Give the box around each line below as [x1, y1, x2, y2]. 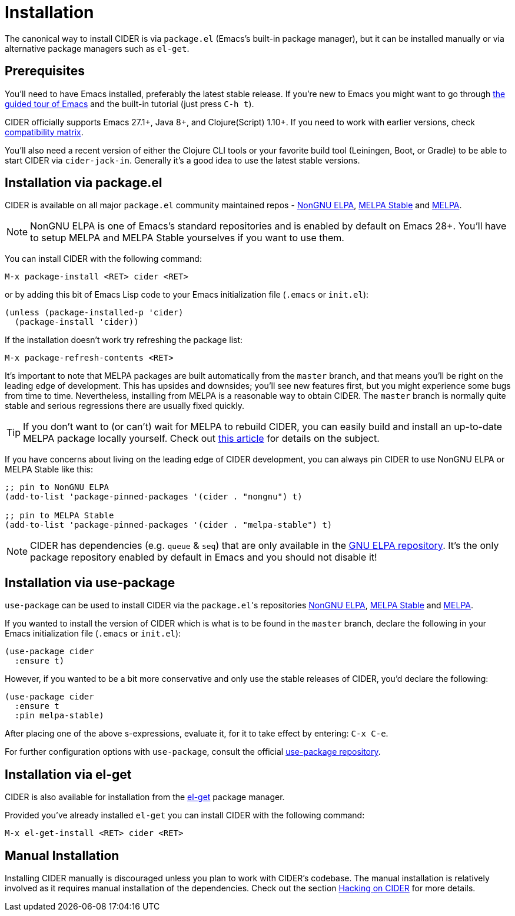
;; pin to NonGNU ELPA [5, 482, 109, 492]
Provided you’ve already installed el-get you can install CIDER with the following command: [5, 810, 365, 821]
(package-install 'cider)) [14, 317, 139, 327]
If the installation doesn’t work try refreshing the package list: [5, 335, 243, 345]
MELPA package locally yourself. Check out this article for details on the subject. [23, 432, 380, 445]
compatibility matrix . [5, 126, 84, 137]
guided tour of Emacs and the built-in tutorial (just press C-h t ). [5, 98, 254, 109]
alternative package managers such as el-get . [5, 43, 190, 54]
